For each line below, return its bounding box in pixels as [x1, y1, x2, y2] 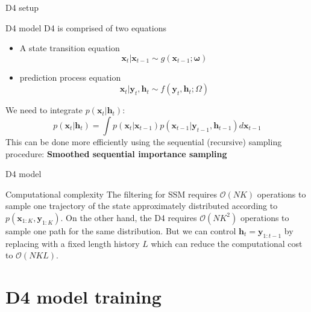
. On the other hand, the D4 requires [60, 211, 197, 223]
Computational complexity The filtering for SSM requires [5, 187, 218, 200]
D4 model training [5, 284, 162, 309]
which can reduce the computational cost [151, 237, 303, 249]
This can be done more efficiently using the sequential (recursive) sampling [5, 135, 282, 148]
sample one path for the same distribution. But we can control [5, 224, 236, 237]
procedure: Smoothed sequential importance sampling [5, 147, 227, 160]
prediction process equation [19, 70, 121, 83]
